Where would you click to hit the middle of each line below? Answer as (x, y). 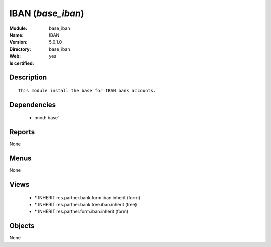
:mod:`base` (47, 118)
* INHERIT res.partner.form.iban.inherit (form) (82, 212)
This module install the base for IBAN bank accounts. (87, 90)
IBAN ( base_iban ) (47, 13)
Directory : (20, 49)
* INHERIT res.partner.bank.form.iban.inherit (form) (87, 197)
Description (28, 77)
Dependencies (33, 104)
